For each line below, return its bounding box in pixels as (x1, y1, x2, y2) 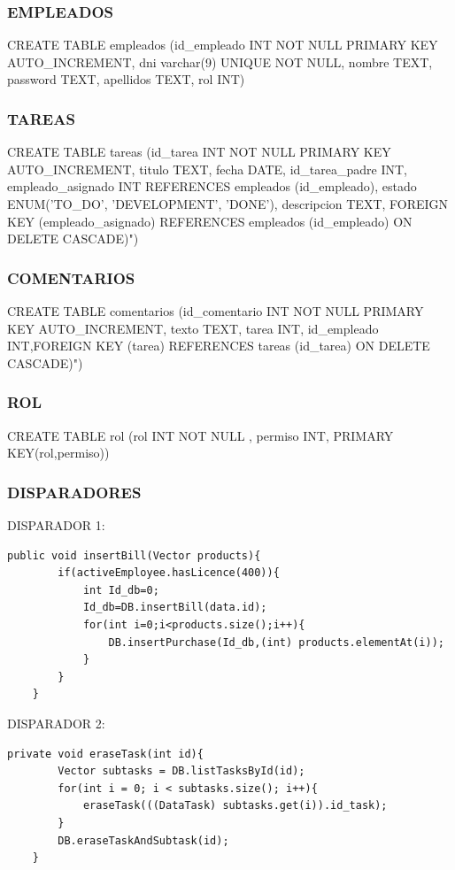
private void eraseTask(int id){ (7, 747, 204, 760)
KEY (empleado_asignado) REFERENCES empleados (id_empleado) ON (7, 212, 413, 230)
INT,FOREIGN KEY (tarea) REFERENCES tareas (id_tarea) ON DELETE (7, 336, 430, 355)
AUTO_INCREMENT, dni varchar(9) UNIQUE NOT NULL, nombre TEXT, (7, 52, 433, 71)
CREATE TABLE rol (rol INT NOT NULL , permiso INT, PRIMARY (7, 426, 394, 444)
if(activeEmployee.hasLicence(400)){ (58, 566, 280, 580)
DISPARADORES (7, 481, 142, 503)
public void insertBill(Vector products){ (7, 549, 261, 562)
